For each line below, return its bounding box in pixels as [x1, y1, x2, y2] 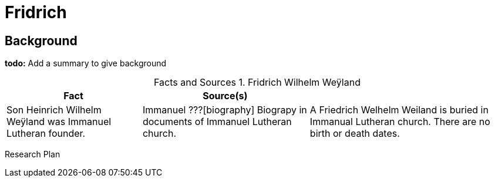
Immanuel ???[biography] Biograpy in [142, 104, 307, 116]
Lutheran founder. [6, 127, 86, 140]
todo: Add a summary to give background [5, 58, 167, 69]
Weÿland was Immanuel [6, 116, 112, 128]
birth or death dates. [309, 127, 400, 140]
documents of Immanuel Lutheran [142, 116, 292, 128]
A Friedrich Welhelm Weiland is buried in [309, 104, 489, 116]
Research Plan [5, 149, 60, 160]
